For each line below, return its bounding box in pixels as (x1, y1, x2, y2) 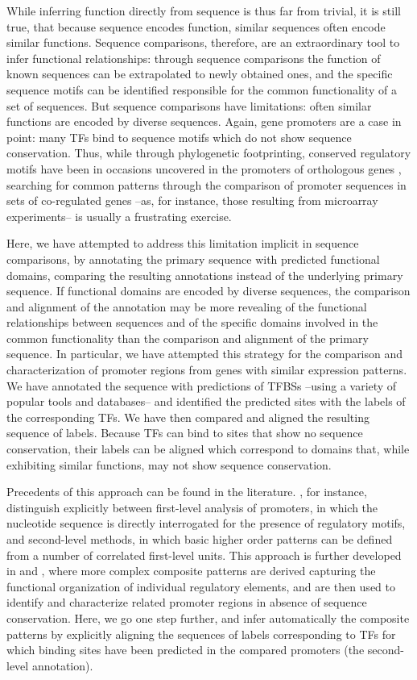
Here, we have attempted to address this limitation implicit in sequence (6, 235, 359, 252)
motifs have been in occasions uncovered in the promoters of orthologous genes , (6, 160, 402, 177)
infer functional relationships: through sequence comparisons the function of (6, 49, 381, 66)
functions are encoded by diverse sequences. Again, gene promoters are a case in (6, 113, 402, 130)
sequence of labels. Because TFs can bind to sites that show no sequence (6, 424, 363, 441)
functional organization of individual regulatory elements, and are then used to (6, 578, 395, 594)
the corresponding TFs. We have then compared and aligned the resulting (6, 408, 370, 425)
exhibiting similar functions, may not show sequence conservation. (6, 456, 332, 473)
